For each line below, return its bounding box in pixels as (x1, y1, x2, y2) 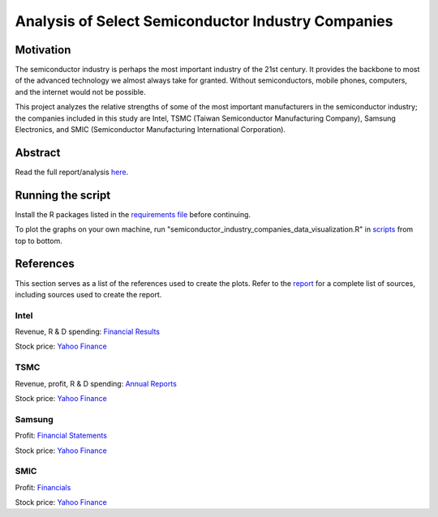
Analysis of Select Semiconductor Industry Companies (15, 12, 393, 30)
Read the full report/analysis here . (15, 167, 129, 177)
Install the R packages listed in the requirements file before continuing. (15, 209, 251, 219)
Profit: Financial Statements (15, 430, 107, 441)
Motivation (15, 43, 71, 57)
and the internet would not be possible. (15, 87, 146, 96)
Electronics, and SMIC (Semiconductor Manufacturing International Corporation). (15, 125, 286, 135)
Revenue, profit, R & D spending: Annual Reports (15, 378, 178, 388)
